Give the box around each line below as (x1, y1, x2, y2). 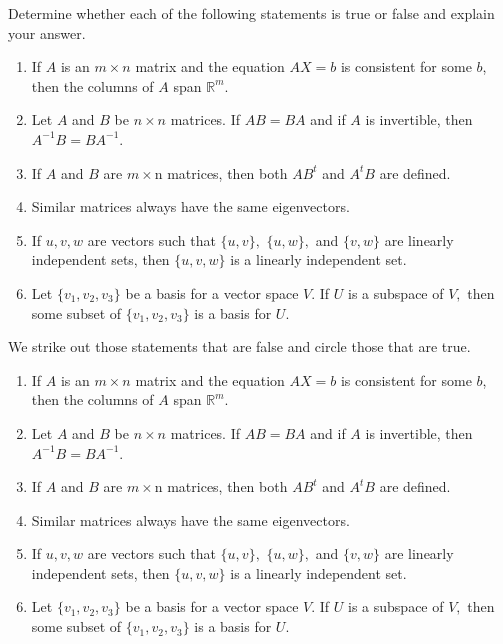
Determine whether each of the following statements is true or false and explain (8, 3, 495, 23)
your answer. (8, 22, 86, 43)
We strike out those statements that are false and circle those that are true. (8, 336, 471, 357)
